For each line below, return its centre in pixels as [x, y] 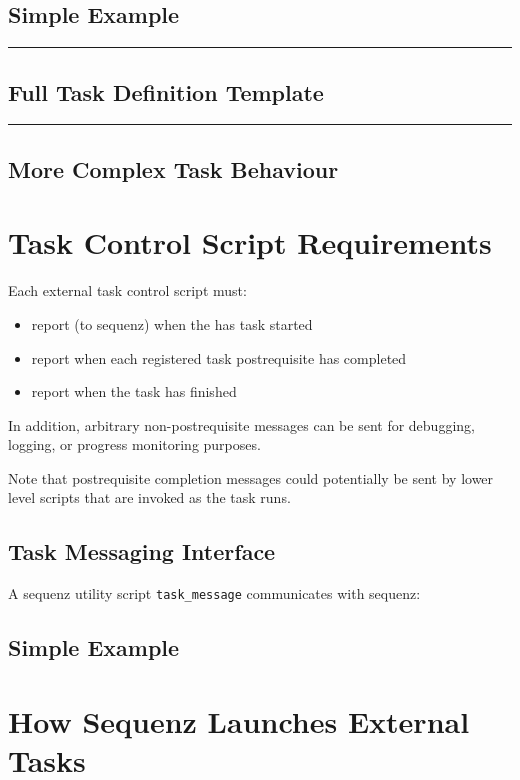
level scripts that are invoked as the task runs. [149, 497]
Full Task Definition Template [166, 91]
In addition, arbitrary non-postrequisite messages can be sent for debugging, [241, 424]
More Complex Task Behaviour [173, 168]
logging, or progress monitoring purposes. [134, 444]
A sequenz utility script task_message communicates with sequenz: [214, 593]
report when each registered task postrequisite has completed [219, 357]
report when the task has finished [134, 391]
